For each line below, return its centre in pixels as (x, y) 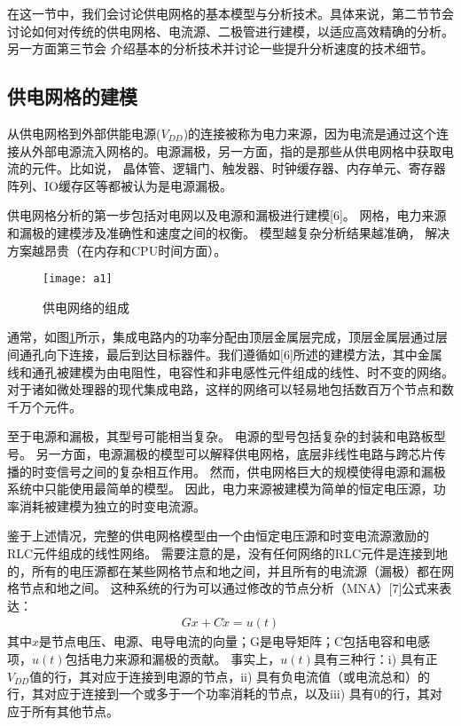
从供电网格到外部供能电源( (84, 133)
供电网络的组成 (86, 307)
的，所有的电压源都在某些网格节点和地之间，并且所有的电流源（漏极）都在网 (230, 570)
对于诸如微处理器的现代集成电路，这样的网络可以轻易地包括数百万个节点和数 (230, 389)
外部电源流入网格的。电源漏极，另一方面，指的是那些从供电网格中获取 (236, 150)
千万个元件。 (44, 406)
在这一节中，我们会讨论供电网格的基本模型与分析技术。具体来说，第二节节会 (230, 13)
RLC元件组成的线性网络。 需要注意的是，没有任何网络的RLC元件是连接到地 (227, 552)
